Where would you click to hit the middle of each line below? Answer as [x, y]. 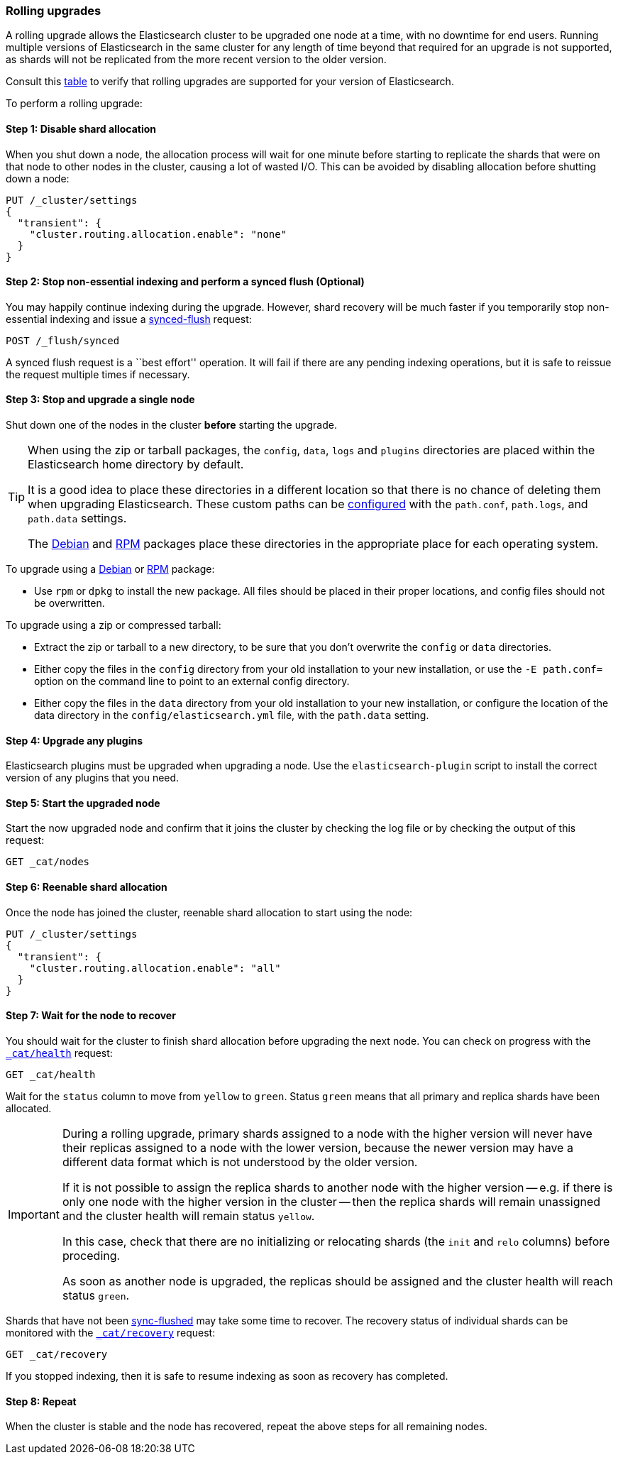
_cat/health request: [59, 1053]
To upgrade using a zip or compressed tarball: [114, 625]
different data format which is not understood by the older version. [240, 1162]
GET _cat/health [51, 1074]
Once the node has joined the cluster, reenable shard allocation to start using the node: [209, 912]
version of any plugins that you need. [93, 778]
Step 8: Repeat [41, 1401]
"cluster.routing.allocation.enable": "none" [158, 234]
